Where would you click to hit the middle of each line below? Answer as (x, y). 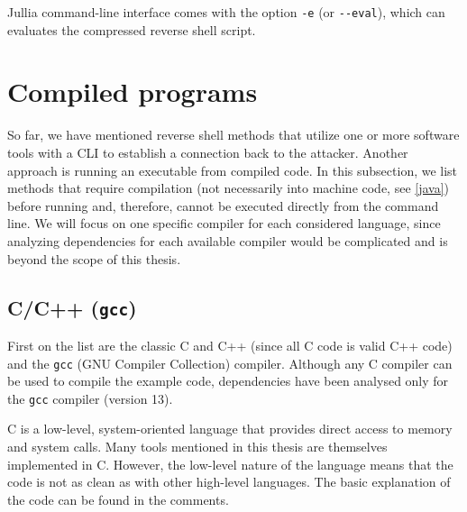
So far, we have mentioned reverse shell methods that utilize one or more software (233, 135)
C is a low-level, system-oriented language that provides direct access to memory (230, 429)
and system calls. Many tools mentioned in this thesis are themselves (197, 446)
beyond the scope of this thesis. (94, 258)
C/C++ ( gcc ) (72, 307)
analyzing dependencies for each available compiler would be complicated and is (228, 240)
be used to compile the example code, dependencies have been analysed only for (228, 381)
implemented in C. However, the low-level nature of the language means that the (230, 464)
